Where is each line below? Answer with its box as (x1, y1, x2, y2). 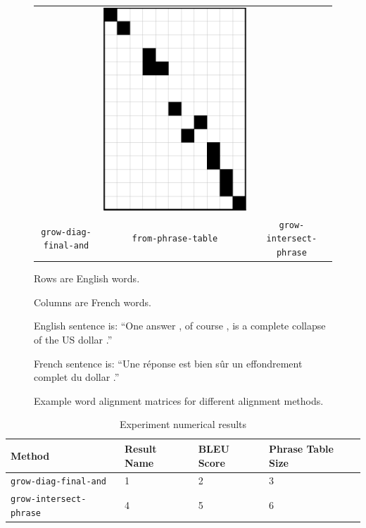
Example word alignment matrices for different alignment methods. (34, 393, 324, 408)
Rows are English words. (34, 271, 140, 286)
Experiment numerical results (119, 417, 247, 432)
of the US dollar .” (34, 332, 113, 347)
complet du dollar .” (34, 370, 120, 384)
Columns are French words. (34, 294, 151, 309)
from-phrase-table (132, 234, 218, 244)
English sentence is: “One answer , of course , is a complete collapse (34, 318, 326, 333)
